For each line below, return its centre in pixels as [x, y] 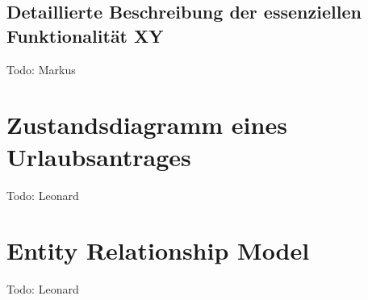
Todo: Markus [41, 69]
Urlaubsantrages [99, 156]
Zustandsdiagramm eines [147, 125]
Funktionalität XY [85, 35]
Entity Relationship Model [158, 250]
